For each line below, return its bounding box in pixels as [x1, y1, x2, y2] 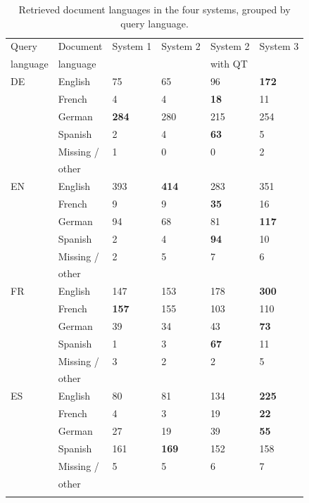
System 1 [112, 39, 152, 53]
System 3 [259, 39, 299, 53]
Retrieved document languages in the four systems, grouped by [18, 2, 291, 16]
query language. [120, 15, 189, 30]
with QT [210, 56, 248, 71]
